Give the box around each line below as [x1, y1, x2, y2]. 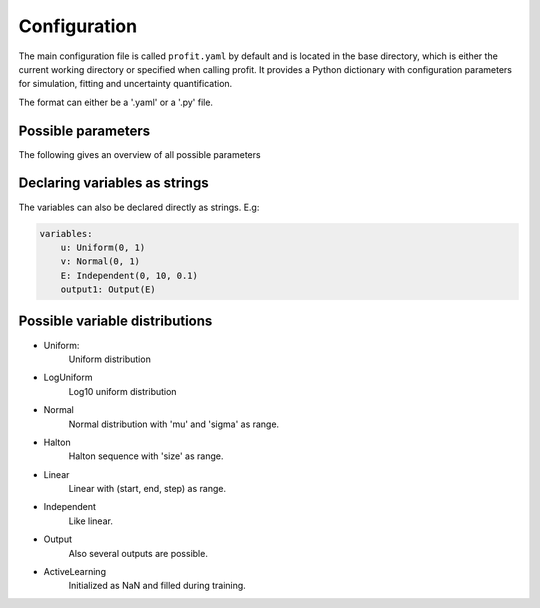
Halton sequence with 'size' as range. [68, 450, 224, 462]
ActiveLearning [43, 566, 107, 578]
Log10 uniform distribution [68, 385, 177, 397]
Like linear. [68, 515, 114, 527]
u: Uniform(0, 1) [60, 241, 146, 253]
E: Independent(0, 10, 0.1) [60, 270, 199, 281]
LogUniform [43, 371, 93, 384]
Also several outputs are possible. [68, 547, 209, 559]
